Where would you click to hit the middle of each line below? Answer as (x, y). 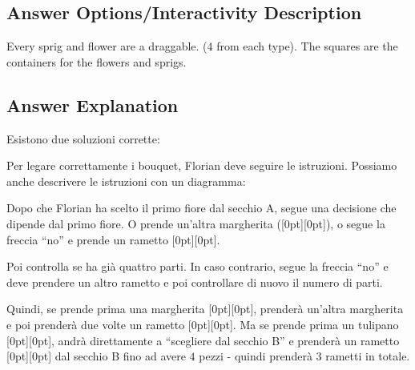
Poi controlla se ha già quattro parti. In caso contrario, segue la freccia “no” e (197, 266)
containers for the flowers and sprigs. (97, 61)
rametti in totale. (368, 356)
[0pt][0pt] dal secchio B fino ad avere (96, 356)
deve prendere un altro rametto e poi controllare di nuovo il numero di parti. (195, 282)
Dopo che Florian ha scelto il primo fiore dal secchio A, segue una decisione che (201, 208)
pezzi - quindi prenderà (256, 356)
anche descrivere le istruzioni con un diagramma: (126, 181)
